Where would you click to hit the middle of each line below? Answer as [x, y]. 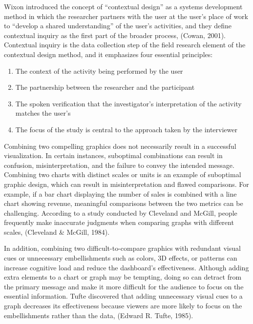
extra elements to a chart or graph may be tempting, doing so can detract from [123, 277]
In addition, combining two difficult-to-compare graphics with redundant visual [122, 248]
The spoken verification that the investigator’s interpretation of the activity [128, 103]
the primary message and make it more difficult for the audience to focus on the [124, 286]
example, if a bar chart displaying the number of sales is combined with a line [120, 193]
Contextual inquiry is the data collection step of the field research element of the [125, 45]
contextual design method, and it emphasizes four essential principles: [108, 54]
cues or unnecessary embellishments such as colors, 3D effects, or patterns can [121, 258]
